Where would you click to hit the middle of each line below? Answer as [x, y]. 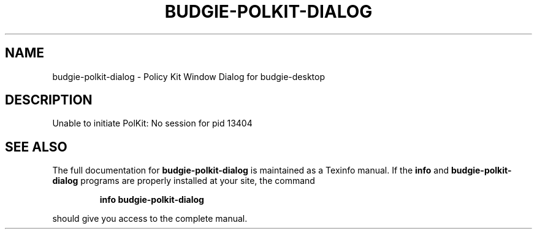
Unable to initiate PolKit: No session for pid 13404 [152, 123]
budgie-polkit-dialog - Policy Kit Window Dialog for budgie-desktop [189, 76]
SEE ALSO [36, 147]
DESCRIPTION [49, 100]
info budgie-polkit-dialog [152, 200]
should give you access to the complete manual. [150, 219]
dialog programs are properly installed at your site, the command [184, 181]
